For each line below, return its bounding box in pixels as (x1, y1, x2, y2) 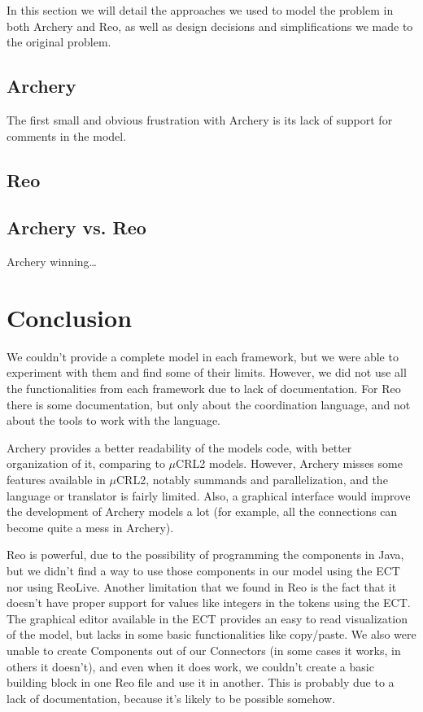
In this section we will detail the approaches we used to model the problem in (7, 2, 394, 18)
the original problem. (7, 33, 111, 50)
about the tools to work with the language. (7, 412, 221, 429)
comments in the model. (7, 127, 127, 144)
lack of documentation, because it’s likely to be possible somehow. (7, 689, 336, 706)
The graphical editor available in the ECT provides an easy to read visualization (7, 609, 408, 627)
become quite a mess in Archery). (7, 518, 174, 535)
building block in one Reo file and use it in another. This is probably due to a (7, 674, 395, 691)
